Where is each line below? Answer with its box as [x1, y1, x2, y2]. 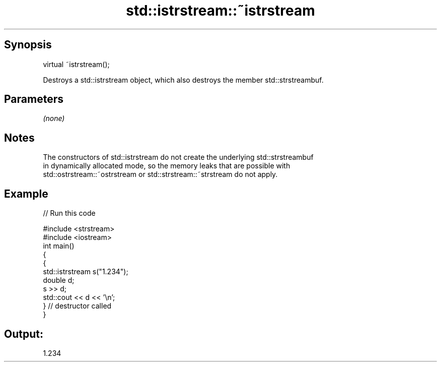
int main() [43, 241, 75, 251]
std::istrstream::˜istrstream [126, 2, 315, 19]
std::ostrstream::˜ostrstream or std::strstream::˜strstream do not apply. [43, 170, 278, 179]
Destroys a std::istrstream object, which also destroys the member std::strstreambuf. [43, 75, 324, 84]
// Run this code [43, 209, 96, 218]
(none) [43, 114, 65, 123]
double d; [43, 276, 75, 285]
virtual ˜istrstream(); [43, 59, 110, 69]
